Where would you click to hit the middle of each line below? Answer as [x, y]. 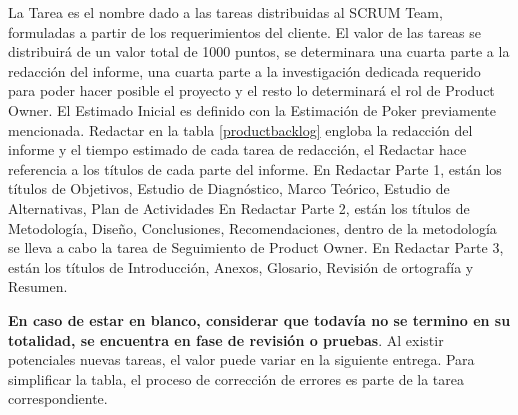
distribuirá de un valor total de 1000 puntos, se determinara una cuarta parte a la [259, 51]
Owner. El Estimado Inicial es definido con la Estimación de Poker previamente [252, 109]
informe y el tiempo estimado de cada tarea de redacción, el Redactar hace [237, 149]
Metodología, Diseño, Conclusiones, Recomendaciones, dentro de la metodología [252, 227]
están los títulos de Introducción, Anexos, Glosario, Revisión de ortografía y [241, 266]
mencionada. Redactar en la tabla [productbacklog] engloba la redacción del [240, 129]
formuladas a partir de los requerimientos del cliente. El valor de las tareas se [245, 31]
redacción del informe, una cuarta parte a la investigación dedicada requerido [244, 70]
